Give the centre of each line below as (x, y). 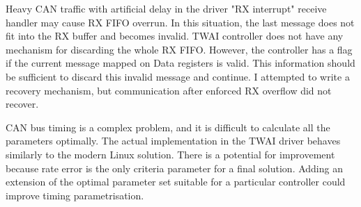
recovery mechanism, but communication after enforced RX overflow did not (169, 90)
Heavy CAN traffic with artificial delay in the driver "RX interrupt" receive (166, 8)
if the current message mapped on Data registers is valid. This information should (180, 63)
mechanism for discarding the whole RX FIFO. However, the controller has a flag (179, 49)
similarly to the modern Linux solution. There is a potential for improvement (170, 154)
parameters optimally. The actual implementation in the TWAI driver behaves (173, 141)
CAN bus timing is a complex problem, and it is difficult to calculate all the (168, 127)
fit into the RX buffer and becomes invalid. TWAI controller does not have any (175, 36)
